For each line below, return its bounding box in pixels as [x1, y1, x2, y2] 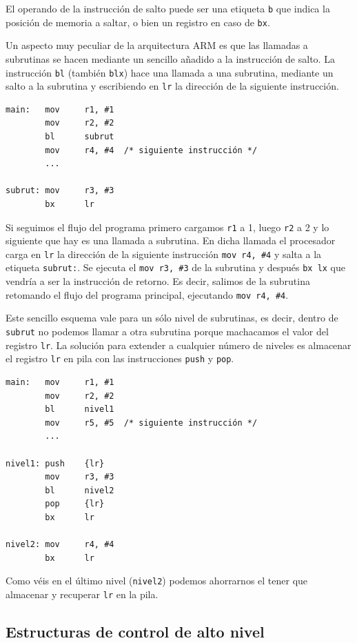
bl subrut [45, 132, 114, 141]
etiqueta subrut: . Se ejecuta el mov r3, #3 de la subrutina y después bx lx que [6, 260, 346, 275]
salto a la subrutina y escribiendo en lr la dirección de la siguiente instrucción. [6, 79, 339, 93]
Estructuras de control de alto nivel [6, 620, 265, 642]
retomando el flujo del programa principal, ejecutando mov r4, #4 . [6, 287, 289, 301]
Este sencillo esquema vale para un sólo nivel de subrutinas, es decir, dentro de [6, 310, 338, 325]
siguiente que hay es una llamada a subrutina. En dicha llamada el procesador [6, 233, 336, 248]
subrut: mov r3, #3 [6, 186, 114, 196]
